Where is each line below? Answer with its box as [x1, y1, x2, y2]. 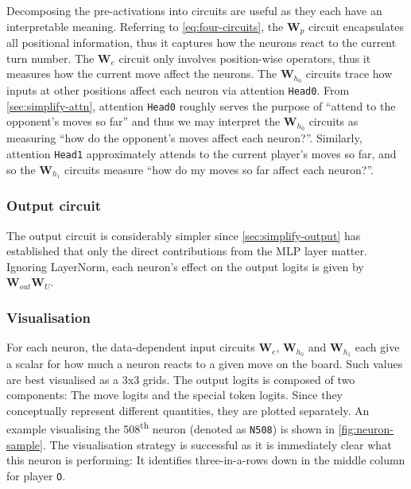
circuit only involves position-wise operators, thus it [118, 49, 371, 66]
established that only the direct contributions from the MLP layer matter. [6, 243, 367, 259]
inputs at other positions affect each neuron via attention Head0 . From [6, 82, 350, 99]
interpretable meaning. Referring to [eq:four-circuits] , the [6, 17, 284, 34]
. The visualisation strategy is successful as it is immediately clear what [42, 436, 392, 452]
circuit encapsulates [308, 17, 404, 34]
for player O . [6, 467, 66, 483]
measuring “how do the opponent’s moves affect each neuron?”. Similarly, [6, 130, 363, 146]
